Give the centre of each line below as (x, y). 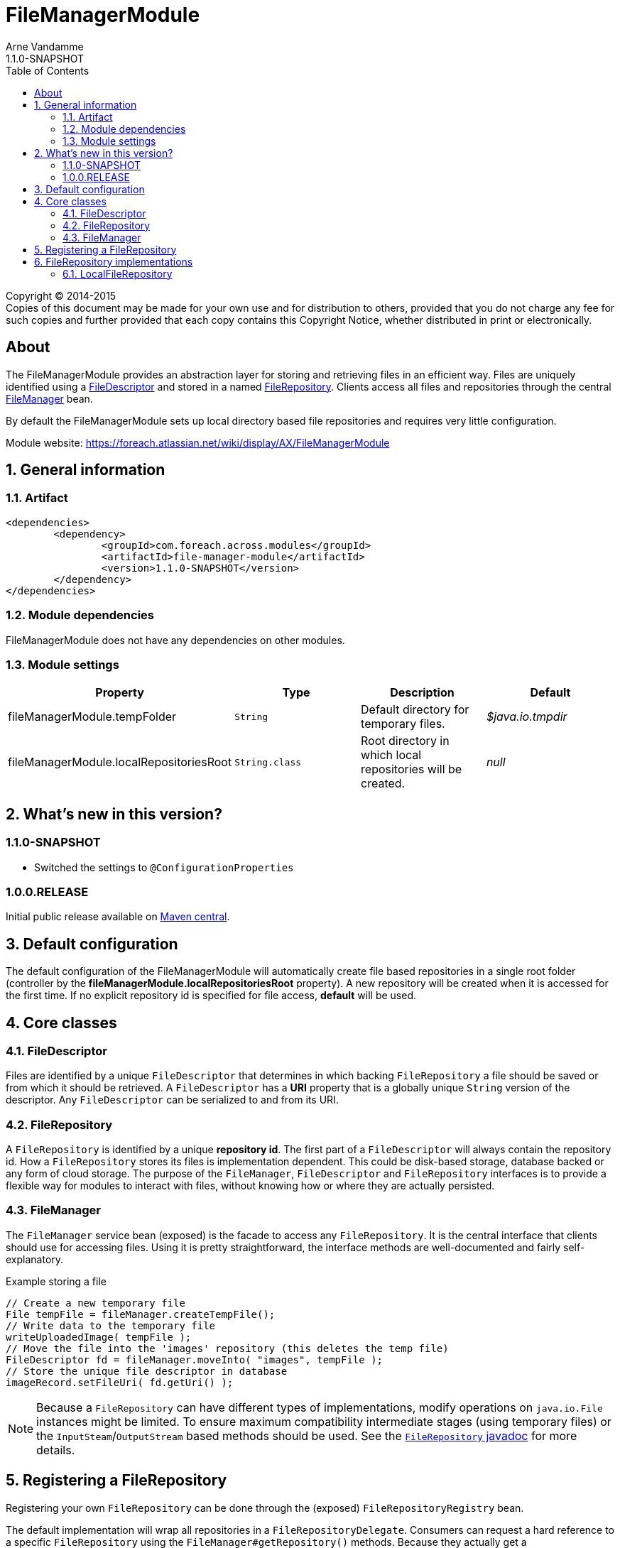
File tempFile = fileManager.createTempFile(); (141, 1314)
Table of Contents (48, 70)
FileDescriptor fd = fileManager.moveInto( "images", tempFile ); (195, 1359)
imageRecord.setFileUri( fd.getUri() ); (120, 1382)
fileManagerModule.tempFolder (92, 717)
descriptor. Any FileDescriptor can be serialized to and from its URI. (172, 1100)
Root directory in (405, 741)
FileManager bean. (49, 398)
